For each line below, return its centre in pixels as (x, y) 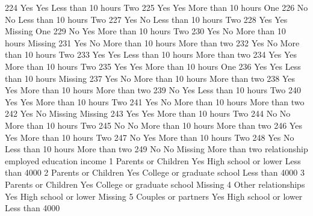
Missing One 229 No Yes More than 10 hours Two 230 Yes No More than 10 (145, 31)
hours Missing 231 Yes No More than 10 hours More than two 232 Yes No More (152, 42)
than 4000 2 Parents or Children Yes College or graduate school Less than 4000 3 (155, 172)
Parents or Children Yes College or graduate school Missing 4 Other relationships (155, 184)
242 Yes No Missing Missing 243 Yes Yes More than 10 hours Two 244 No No (148, 113)
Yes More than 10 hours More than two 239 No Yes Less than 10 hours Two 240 (153, 90)
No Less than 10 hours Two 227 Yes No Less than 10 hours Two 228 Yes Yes (146, 19)
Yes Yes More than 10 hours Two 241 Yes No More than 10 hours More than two (155, 101)
